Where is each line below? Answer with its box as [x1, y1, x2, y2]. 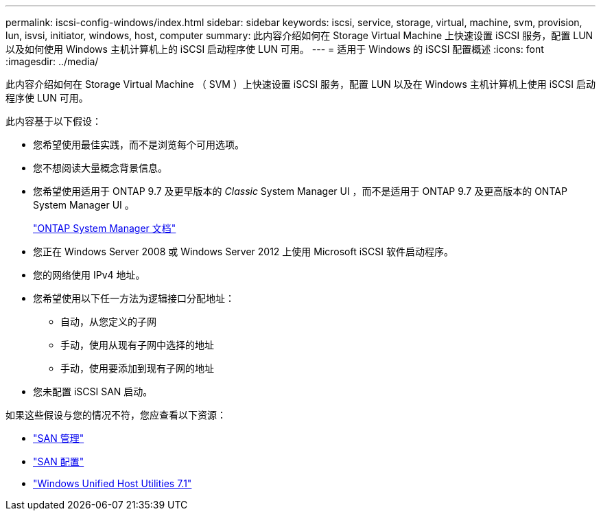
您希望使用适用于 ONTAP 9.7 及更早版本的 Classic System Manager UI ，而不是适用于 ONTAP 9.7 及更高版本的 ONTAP [33, 185, 567, 197]
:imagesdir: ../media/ [5, 56, 99, 67]
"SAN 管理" [33, 432, 84, 444]
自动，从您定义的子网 [60, 316, 156, 327]
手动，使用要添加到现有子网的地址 [60, 362, 214, 374]
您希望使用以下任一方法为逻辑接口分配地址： [33, 292, 235, 304]
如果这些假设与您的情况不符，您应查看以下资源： [5, 409, 226, 421]
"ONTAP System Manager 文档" [33, 222, 176, 234]
